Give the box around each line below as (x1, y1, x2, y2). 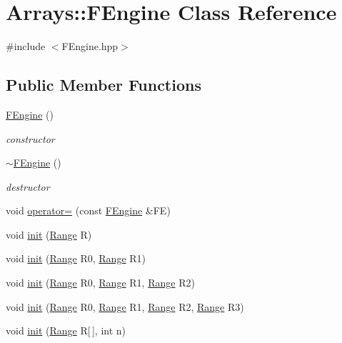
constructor (6, 131, 55, 146)
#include (6, 39, 46, 54)
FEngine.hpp (61, 39, 119, 54)
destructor (6, 179, 50, 194)
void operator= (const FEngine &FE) (6, 203, 171, 218)
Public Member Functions (6, 74, 201, 96)
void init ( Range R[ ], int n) (6, 323, 126, 338)
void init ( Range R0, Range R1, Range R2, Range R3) (6, 299, 244, 314)
